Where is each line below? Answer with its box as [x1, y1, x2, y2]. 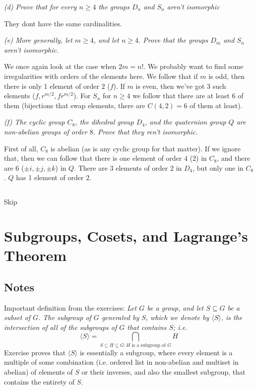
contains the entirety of [4, 376, 75, 387]
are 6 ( [4, 162, 24, 173]
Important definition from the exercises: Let [4, 302, 137, 313]
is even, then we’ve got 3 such [135, 80, 226, 91]
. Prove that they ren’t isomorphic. [93, 126, 198, 136]
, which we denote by [145, 312, 209, 323]
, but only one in [193, 162, 244, 173]
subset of [4, 312, 30, 323]
